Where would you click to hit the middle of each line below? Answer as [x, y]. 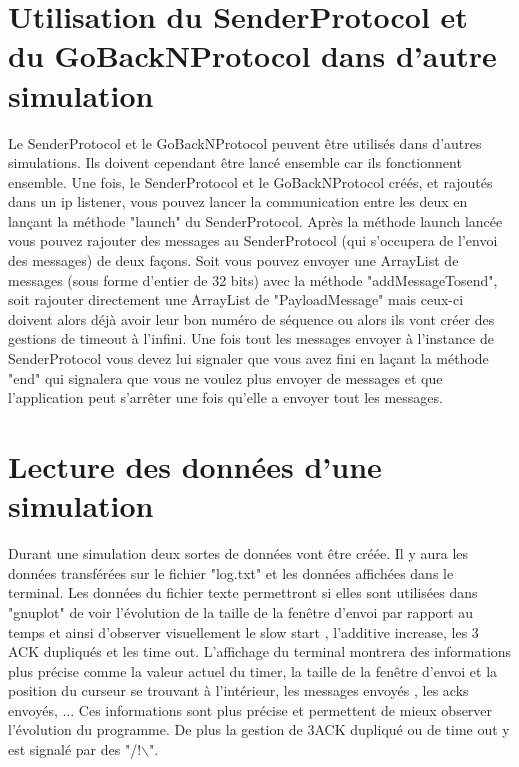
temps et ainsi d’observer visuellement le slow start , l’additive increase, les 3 [243, 631]
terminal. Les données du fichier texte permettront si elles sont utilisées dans [243, 592]
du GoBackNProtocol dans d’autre [252, 55]
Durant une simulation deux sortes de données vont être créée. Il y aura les [238, 553]
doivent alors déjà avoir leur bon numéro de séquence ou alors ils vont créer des [251, 318]
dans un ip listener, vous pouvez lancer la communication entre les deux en [238, 201]
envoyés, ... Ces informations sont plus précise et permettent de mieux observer [250, 709]
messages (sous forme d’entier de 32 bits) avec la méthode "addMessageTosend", [253, 279]
